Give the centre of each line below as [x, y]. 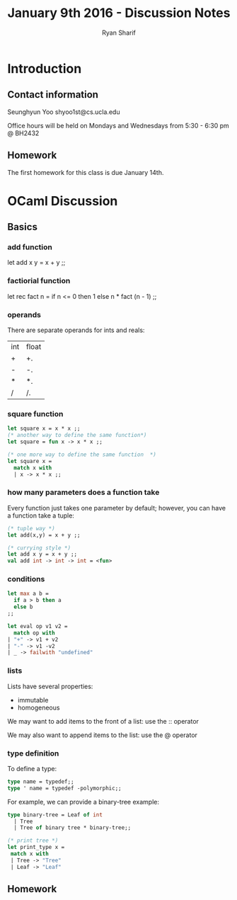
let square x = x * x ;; [44, 429]
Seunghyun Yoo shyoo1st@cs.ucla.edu [64, 112]
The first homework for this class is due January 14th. [86, 172]
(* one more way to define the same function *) [82, 455]
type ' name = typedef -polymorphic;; [64, 788]
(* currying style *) [39, 548]
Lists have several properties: [50, 686]
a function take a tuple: [41, 515]
